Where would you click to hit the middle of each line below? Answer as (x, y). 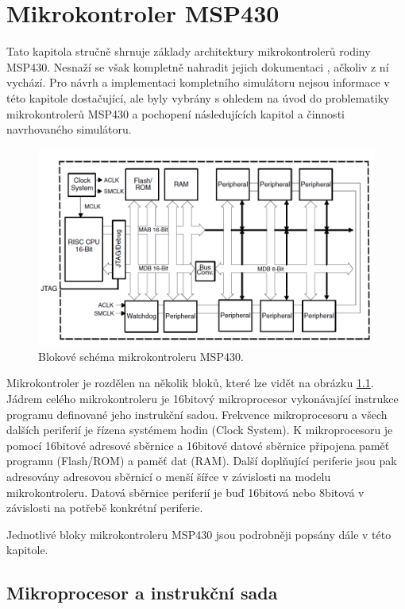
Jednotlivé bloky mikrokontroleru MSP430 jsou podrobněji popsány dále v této (199, 534)
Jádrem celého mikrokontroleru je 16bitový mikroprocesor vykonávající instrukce (202, 398)
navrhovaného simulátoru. (69, 129)
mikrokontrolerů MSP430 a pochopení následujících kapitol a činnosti (175, 113)
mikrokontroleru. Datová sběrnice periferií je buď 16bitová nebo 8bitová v (185, 492)
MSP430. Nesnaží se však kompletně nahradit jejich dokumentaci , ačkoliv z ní (198, 66)
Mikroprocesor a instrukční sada (142, 593)
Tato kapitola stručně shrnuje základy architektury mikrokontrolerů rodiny (189, 51)
